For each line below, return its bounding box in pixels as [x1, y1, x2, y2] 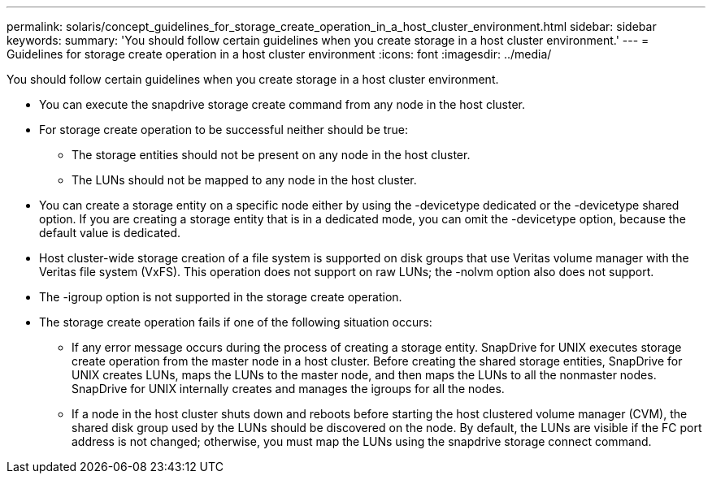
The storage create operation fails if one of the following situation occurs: [39, 315, 432, 329]
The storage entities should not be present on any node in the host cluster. [72, 148, 471, 162]
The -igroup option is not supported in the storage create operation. [39, 290, 402, 304]
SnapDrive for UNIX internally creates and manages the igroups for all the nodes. [72, 382, 505, 396]
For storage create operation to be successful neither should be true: [39, 123, 409, 136]
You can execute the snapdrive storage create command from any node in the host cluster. [39, 97, 525, 111]
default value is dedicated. [39, 226, 181, 240]
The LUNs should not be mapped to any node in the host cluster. [72, 173, 417, 187]
